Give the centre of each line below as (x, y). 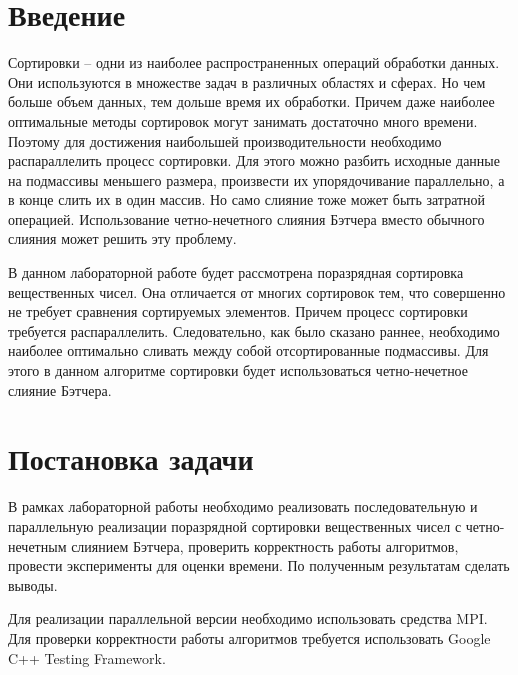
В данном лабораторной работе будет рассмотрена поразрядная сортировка (236, 272)
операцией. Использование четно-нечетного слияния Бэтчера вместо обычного (246, 218)
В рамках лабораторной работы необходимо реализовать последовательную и (243, 506)
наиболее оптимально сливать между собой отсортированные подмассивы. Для (248, 350)
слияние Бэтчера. (60, 389)
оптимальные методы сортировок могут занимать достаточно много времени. (243, 120)
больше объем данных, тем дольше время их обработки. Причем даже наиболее (251, 101)
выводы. (33, 584)
